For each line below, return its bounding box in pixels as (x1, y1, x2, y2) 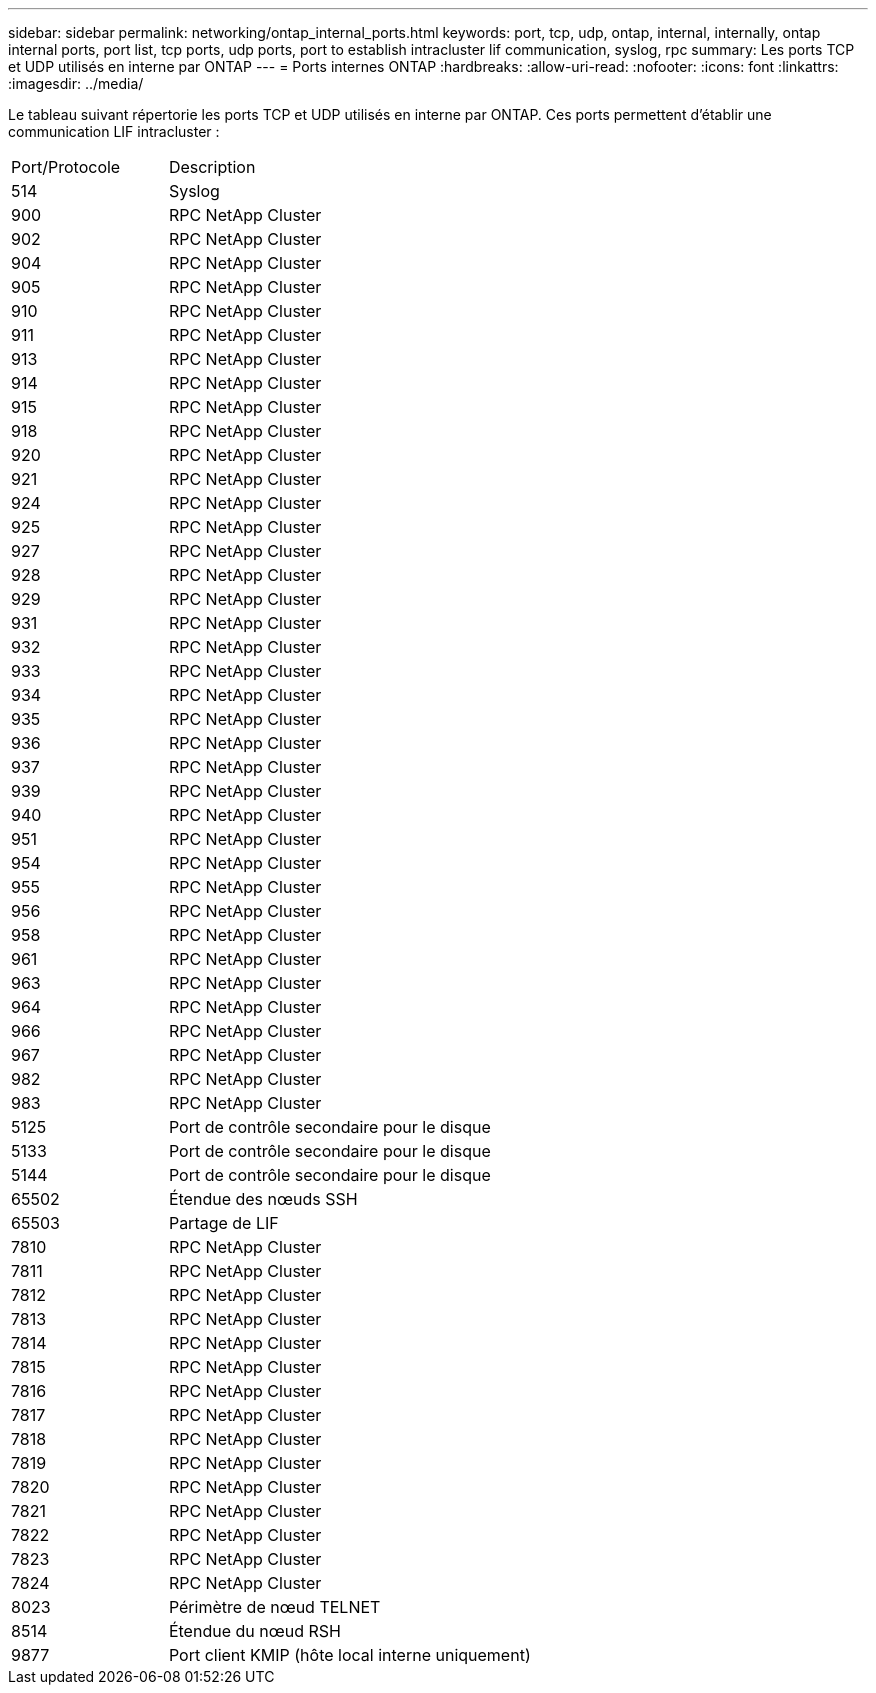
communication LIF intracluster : (8, 123, 220, 140)
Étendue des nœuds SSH (168, 1189, 358, 1209)
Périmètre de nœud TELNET (168, 1597, 381, 1617)
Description (168, 157, 256, 177)
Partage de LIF (168, 1213, 279, 1233)
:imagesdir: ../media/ (8, 75, 144, 92)
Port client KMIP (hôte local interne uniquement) (168, 1645, 531, 1665)
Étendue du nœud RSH (168, 1621, 341, 1641)
